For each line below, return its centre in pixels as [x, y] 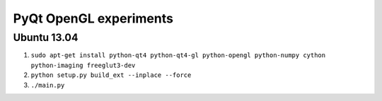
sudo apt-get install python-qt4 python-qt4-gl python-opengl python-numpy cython [178, 55]
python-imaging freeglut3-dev [83, 65]
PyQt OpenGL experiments [93, 18]
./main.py [48, 85]
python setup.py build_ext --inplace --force [111, 75]
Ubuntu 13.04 [46, 37]
